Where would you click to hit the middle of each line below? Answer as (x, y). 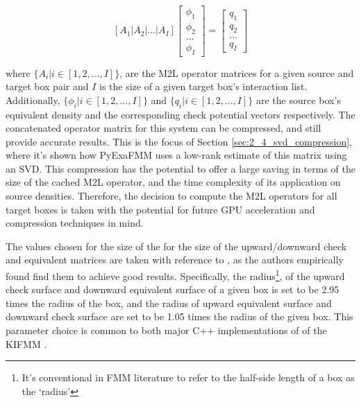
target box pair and (47, 86)
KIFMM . (26, 343)
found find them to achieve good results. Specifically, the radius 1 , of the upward (175, 275)
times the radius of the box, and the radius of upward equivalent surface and (169, 303)
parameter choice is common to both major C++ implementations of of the (166, 330)
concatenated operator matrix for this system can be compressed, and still (163, 128)
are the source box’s (298, 99)
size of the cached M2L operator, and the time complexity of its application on (173, 182)
